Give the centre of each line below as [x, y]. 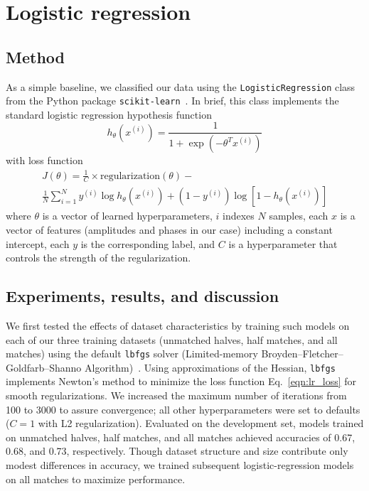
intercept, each [38, 243]
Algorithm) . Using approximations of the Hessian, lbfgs [210, 367]
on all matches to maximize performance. [96, 479]
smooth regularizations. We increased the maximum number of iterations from [176, 395]
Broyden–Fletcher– [302, 354]
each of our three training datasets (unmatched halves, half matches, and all [172, 339]
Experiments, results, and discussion [143, 296]
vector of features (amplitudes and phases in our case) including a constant [169, 229]
